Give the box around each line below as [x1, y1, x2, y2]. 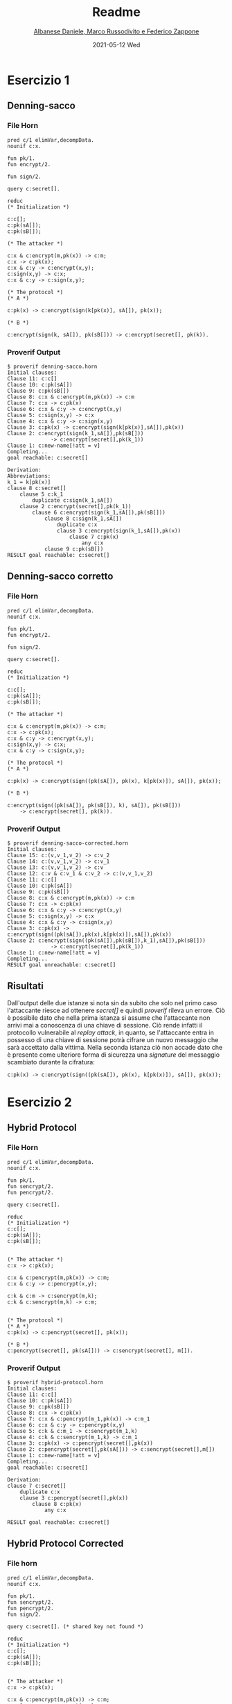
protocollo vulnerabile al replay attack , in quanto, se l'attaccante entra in [7, 1028, 215, 1037]
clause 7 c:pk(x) [69, 533, 119, 540]
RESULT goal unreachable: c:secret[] [7, 961, 116, 968]
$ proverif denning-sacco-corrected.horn [7, 839, 129, 847]
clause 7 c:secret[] [7, 1482, 67, 1489]
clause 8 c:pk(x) [32, 1500, 82, 1507]
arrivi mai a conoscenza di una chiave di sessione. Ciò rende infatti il [7, 1021, 203, 1029]
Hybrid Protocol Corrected [7, 1538, 124, 1550]
